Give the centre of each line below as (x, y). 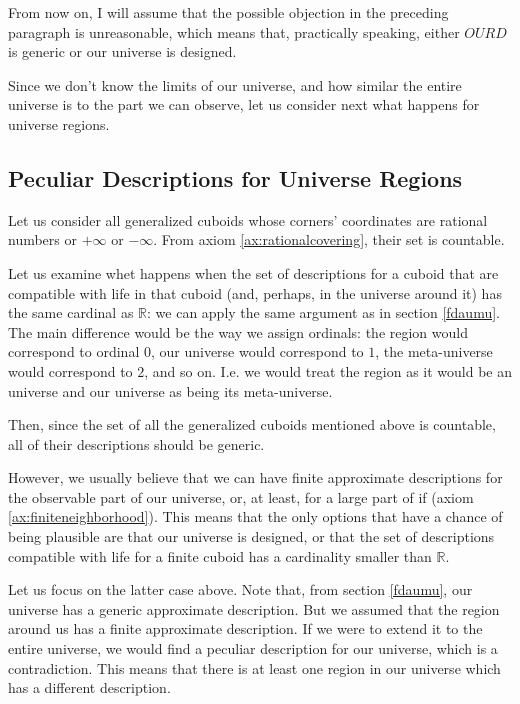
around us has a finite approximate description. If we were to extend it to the (245, 628)
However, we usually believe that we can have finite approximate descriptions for (255, 477)
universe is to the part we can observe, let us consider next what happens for (244, 104)
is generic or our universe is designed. (122, 51)
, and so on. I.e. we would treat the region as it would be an (328, 370)
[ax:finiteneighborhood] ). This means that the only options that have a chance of (255, 516)
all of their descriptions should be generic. (136, 443)
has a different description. (89, 687)
